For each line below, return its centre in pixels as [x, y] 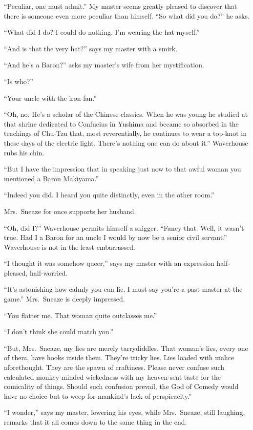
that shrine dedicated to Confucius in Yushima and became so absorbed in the [121, 123]
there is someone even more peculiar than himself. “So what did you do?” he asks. [127, 15]
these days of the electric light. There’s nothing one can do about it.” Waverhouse [126, 142]
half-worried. [49, 272]
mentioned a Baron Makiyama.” [51, 178]
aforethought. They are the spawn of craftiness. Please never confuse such [114, 367]
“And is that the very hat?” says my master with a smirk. [91, 48]
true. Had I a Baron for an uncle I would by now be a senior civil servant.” [116, 237]
